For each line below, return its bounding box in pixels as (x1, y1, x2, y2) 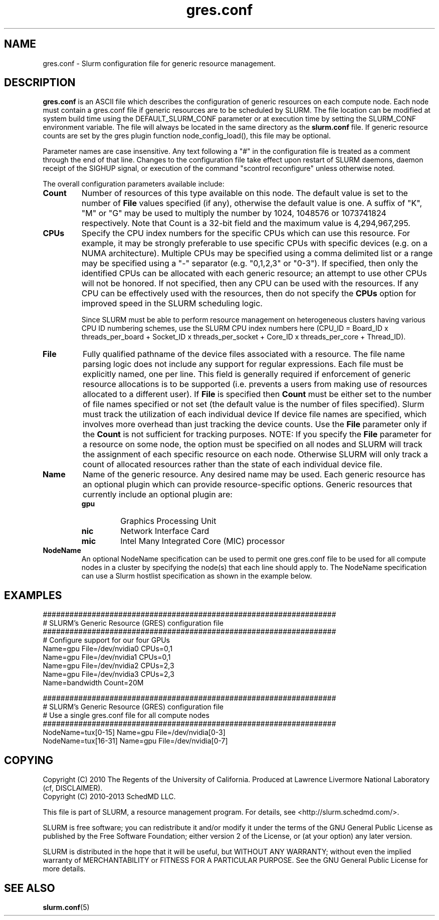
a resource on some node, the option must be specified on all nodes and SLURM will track (83, 439, 422, 450)
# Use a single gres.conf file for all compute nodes (43, 711, 209, 720)
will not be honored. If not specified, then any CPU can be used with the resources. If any (81, 278, 418, 289)
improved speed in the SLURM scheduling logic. (81, 298, 263, 309)
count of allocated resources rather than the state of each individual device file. (83, 459, 383, 470)
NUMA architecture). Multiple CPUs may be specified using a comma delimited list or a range (81, 248, 433, 259)
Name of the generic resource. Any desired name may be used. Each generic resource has (83, 469, 425, 480)
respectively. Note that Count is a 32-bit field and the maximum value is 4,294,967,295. (81, 218, 410, 229)
